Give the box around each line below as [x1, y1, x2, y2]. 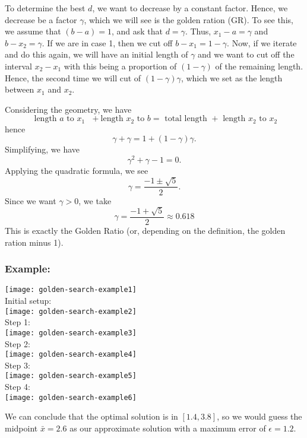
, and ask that [111, 25, 163, 37]
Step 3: [5, 358, 30, 371]
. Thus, [185, 25, 211, 37]
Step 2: [5, 337, 30, 350]
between [5, 83, 34, 96]
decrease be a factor [5, 13, 77, 26]
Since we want [5, 194, 56, 207]
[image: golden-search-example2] [5, 307, 137, 316]
